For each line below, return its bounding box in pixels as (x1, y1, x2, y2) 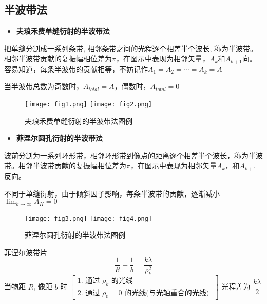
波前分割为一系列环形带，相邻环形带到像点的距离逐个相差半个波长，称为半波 (4, 150, 263, 160)
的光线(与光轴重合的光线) (124, 290, 209, 297)
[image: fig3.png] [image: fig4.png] (25, 214, 152, 222)
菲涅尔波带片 (4, 246, 47, 257)
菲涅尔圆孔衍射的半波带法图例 (25, 229, 125, 240)
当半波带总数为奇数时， (4, 81, 83, 92)
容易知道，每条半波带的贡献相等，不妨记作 (4, 63, 148, 74)
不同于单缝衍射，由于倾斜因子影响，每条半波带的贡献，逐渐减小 (4, 188, 220, 199)
